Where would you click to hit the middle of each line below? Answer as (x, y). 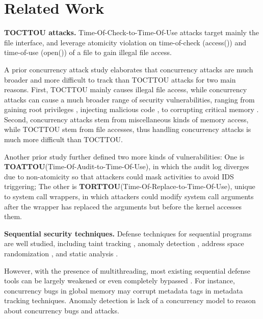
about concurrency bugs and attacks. (62, 310)
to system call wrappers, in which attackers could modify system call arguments (129, 196)
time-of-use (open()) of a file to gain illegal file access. (88, 52)
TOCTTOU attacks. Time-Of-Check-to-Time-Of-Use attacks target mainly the (132, 32)
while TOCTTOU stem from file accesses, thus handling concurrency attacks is (128, 129)
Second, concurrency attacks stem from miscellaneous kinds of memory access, (126, 119)
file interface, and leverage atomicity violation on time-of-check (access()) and (125, 42)
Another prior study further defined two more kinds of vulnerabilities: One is (124, 156)
